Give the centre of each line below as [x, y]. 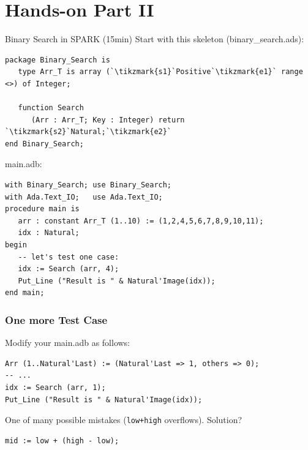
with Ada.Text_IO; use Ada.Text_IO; [84, 197]
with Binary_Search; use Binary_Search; [88, 185]
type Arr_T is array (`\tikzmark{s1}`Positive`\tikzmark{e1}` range [160, 72]
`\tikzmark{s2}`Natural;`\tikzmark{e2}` [88, 132]
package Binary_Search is [58, 60]
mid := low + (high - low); [62, 441]
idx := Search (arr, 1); [55, 388]
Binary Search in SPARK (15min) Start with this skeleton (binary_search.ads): [155, 39]
